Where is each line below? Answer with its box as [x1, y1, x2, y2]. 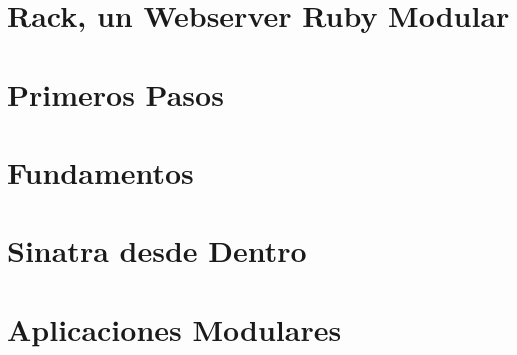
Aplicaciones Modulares [7, 308, 342, 349]
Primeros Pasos [7, 73, 224, 114]
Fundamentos [7, 151, 194, 192]
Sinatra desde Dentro [7, 230, 307, 271]
